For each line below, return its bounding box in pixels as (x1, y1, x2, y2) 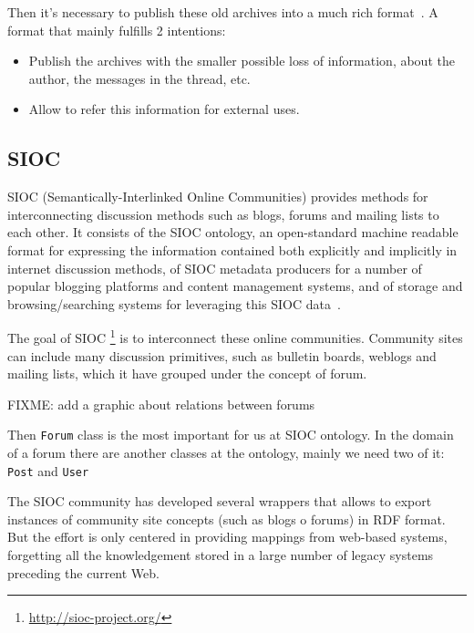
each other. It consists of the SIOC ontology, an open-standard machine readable (7, 223, 459, 242)
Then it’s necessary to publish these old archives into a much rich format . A (7, 3, 438, 21)
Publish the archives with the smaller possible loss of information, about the (28, 51, 455, 70)
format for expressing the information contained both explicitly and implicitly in (7, 240, 458, 259)
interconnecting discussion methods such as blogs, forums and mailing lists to (7, 204, 439, 223)
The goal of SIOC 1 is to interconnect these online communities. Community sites (7, 326, 463, 347)
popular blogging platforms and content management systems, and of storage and (7, 276, 463, 296)
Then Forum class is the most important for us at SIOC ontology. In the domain (7, 425, 454, 444)
